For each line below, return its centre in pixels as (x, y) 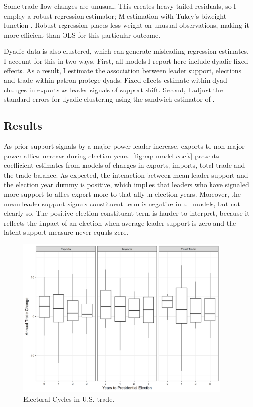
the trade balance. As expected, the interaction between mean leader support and (126, 174)
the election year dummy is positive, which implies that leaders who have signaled (126, 184)
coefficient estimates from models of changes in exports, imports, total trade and (125, 165)
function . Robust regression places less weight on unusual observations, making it (126, 25)
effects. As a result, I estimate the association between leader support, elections (123, 70)
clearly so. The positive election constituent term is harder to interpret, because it (127, 213)
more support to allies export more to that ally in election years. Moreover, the (123, 194)
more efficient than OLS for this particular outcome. (82, 34)
